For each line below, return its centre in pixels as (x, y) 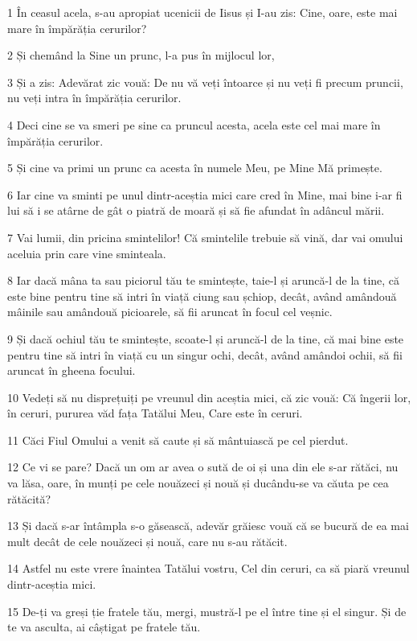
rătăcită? (29, 498)
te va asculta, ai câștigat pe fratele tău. (104, 627)
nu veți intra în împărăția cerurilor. (94, 98)
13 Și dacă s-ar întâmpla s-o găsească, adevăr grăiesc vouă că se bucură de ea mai (208, 526)
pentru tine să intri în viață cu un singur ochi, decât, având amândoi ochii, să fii (205, 354)
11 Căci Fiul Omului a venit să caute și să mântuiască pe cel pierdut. (178, 440)
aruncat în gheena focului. (72, 370)
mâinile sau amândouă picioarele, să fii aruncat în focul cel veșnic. (170, 312)
